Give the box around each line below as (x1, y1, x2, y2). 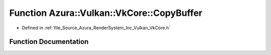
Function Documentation (9, 38, 89, 46)
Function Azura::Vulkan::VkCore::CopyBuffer (9, 7, 203, 18)
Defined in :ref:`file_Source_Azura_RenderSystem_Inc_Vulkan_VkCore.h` (22, 25, 171, 31)
